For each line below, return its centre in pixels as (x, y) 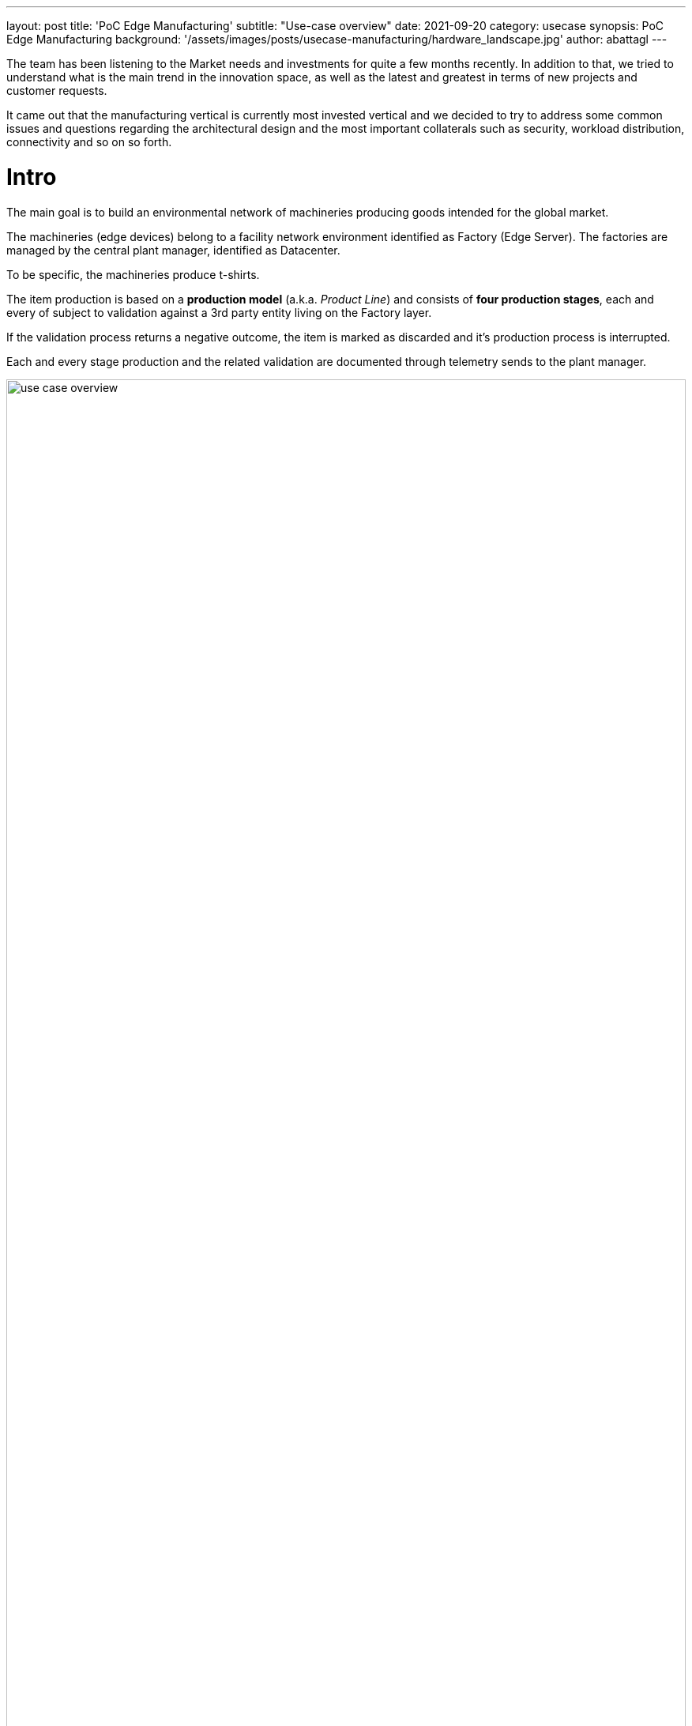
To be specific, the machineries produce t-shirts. (133, 274)
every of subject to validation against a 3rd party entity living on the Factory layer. (219, 312)
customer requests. (57, 90)
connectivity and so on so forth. (89, 142)
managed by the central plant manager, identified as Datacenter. (173, 250)
